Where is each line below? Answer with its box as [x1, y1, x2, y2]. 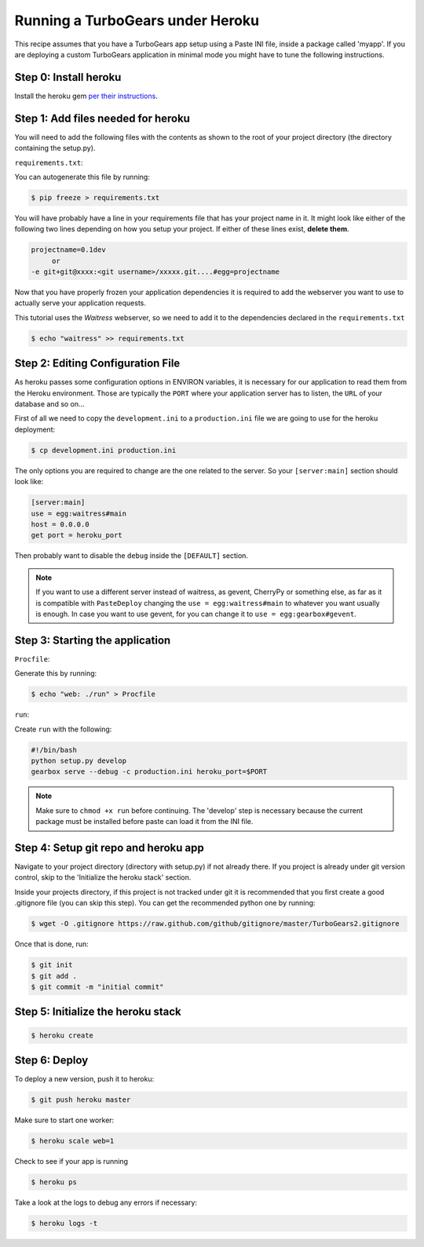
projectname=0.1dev [31, 246, 106, 254]
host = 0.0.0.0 [31, 520, 90, 529]
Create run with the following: [14, 724, 112, 734]
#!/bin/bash [31, 746, 78, 754]
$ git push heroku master [31, 1096, 131, 1104]
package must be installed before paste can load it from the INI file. [35, 817, 254, 826]
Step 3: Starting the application [14, 633, 171, 647]
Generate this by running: [14, 669, 97, 678]
